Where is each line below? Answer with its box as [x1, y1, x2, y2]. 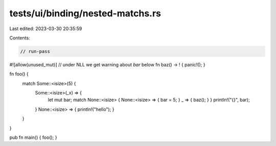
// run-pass [20, 48, 51, 54]
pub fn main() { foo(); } [9, 134, 57, 140]
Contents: [9, 35, 30, 41]
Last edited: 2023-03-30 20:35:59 [9, 26, 82, 32]
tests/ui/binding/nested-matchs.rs [9, 8, 161, 19]
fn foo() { [9, 71, 29, 77]
